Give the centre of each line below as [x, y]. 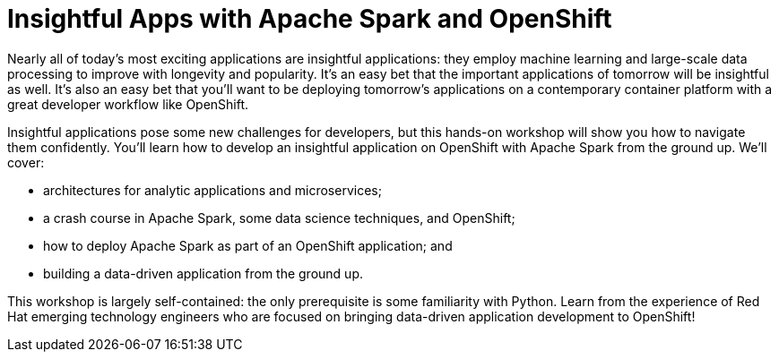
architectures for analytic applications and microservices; [212, 190]
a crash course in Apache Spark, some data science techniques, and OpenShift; [279, 218]
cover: [26, 162]
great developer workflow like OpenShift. [128, 104]
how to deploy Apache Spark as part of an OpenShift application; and [248, 245]
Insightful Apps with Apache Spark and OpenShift [310, 19]
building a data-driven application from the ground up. [203, 273]
